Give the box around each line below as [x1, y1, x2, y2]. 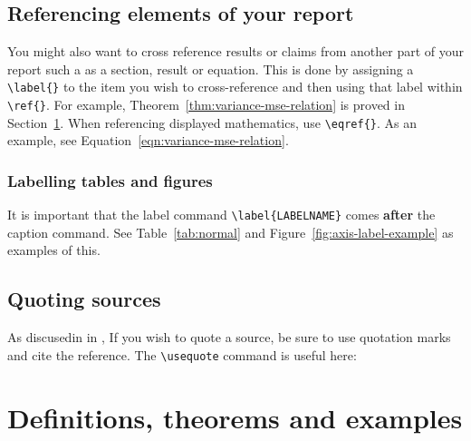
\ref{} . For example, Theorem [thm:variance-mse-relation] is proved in [7, 95, 405, 114]
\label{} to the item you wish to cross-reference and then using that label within [7, 77, 463, 96]
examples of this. [7, 240, 101, 260]
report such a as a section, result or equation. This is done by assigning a [7, 59, 414, 78]
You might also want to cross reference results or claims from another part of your [7, 42, 464, 61]
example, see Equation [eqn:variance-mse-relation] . [7, 131, 289, 150]
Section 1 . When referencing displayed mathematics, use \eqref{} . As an [7, 113, 418, 132]
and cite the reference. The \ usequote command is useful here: [7, 345, 357, 364]
